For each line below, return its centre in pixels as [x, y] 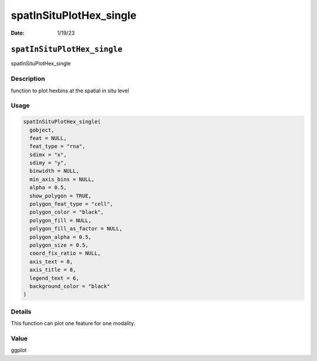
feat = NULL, [48, 138]
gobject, [42, 130]
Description [28, 79]
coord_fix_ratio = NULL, [65, 253]
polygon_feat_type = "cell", [72, 204]
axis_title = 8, [53, 270]
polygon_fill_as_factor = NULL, [76, 229]
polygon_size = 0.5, [59, 245]
